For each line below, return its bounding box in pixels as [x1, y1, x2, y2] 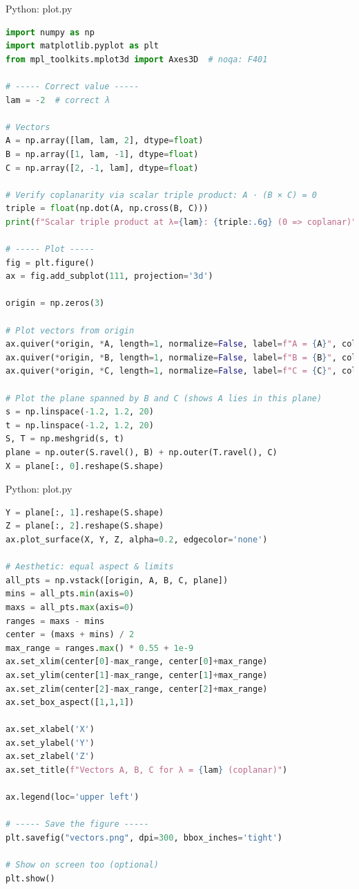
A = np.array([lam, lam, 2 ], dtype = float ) [6, 136, 204, 146]
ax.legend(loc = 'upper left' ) [6, 792, 139, 803]
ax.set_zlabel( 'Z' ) [6, 751, 95, 762]
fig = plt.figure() [6, 257, 95, 268]
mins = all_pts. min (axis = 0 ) [6, 589, 135, 599]
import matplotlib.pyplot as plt [6, 41, 159, 51]
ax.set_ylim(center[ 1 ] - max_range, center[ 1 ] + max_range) [6, 670, 268, 680]
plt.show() [6, 873, 55, 883]
